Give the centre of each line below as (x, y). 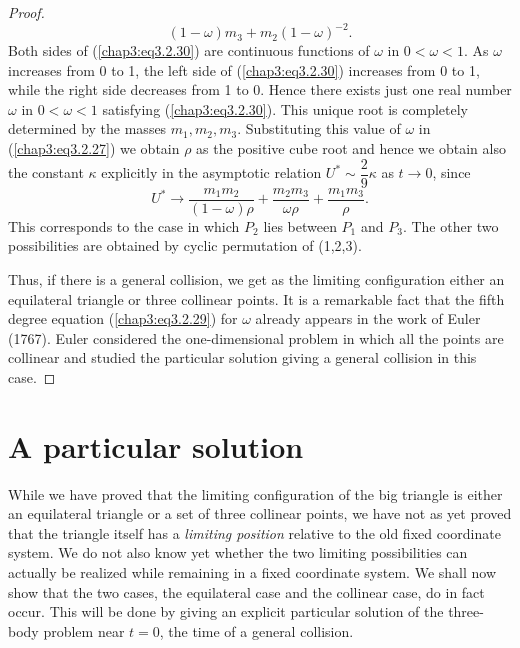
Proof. (26, 12)
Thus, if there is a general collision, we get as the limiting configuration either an (256, 278)
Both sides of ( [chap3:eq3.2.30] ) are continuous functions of (189, 50)
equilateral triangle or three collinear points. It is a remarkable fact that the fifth (256, 298)
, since (451, 172)
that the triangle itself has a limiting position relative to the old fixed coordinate (254, 532)
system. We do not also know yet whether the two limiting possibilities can (238, 552)
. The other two (450, 225)
